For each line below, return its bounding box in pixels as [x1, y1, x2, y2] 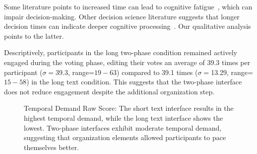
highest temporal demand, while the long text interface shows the [24, 112, 223, 123]
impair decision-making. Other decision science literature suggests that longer [4, 11, 240, 21]
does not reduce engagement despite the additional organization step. [4, 86, 215, 96]
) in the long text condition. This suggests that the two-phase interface [26, 77, 242, 87]
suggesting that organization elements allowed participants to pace [24, 132, 226, 143]
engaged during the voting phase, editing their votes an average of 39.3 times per [4, 57, 251, 67]
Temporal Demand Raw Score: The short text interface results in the [24, 103, 234, 113]
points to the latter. [4, 30, 64, 41]
